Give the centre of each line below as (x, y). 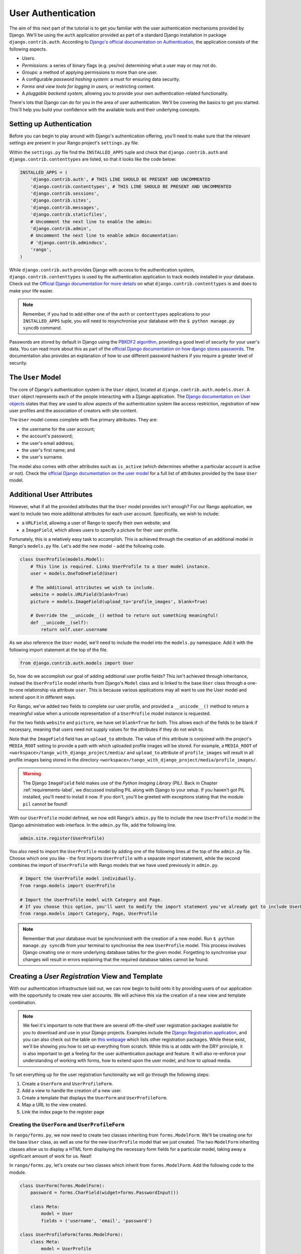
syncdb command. (42, 328)
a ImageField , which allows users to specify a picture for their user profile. (100, 530)
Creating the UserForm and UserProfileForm (67, 1125)
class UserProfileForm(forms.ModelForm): (71, 1235)
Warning (32, 774)
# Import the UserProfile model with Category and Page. (91, 900)
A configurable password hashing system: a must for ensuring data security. (101, 79)
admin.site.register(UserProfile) (62, 838)
